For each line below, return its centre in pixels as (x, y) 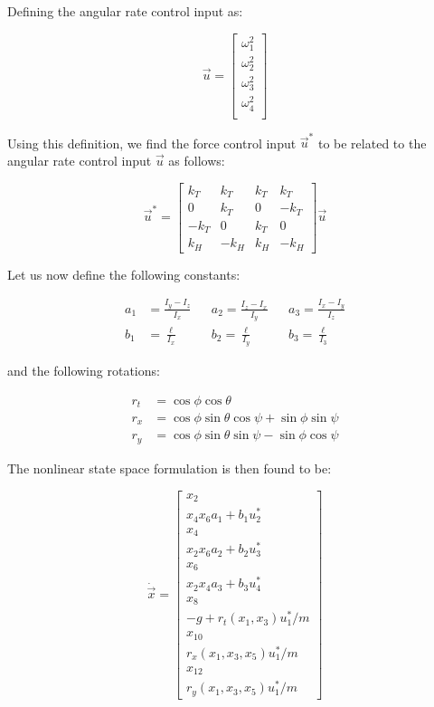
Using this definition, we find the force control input (152, 143)
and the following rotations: (84, 370)
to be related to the (372, 143)
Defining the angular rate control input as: (125, 11)
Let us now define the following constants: (124, 274)
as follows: (197, 160)
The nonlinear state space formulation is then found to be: (170, 468)
